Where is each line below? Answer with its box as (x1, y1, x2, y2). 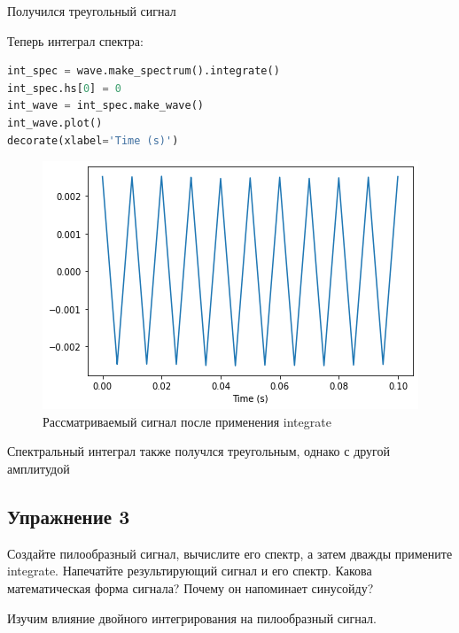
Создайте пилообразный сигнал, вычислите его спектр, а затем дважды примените (7, 544, 453, 562)
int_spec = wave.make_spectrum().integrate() (7, 65, 280, 78)
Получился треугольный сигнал (7, 2, 176, 19)
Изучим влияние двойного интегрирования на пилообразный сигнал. (7, 608, 377, 627)
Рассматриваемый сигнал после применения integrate (43, 412, 331, 430)
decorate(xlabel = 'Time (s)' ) (7, 134, 179, 147)
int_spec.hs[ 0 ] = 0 (7, 81, 121, 95)
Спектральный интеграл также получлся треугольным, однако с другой (7, 442, 390, 460)
